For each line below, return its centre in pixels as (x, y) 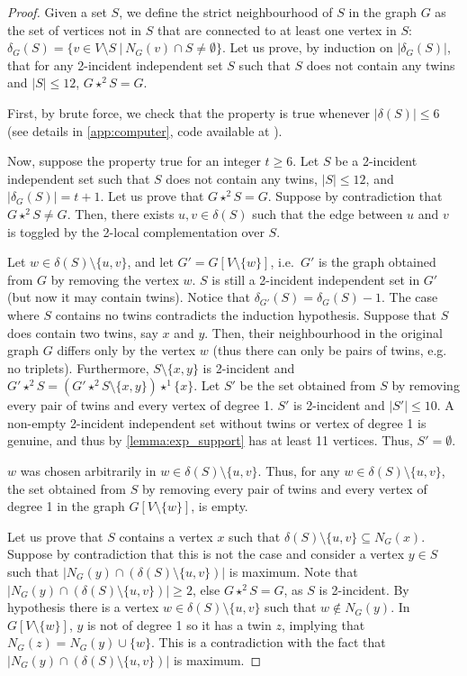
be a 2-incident (376, 161)
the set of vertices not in (75, 29)
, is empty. (220, 506)
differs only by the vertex (126, 350)
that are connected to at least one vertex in (277, 29)
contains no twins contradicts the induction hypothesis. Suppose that (246, 314)
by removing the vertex (115, 279)
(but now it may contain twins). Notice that (129, 297)
